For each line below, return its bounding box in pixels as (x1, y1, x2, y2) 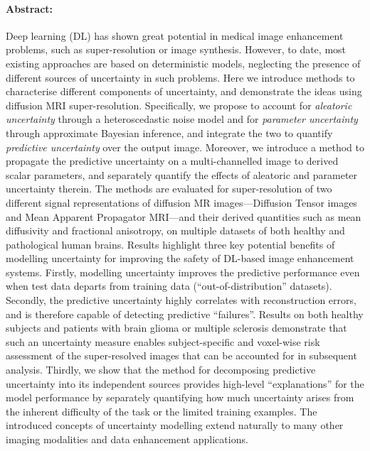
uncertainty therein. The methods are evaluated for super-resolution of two (6, 181, 332, 196)
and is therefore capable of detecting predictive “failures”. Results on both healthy (6, 306, 364, 321)
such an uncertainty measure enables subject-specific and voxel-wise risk (6, 334, 320, 349)
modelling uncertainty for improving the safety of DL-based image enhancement (6, 251, 354, 266)
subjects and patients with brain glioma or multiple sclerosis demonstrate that (6, 320, 347, 335)
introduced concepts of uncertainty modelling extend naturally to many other (6, 418, 344, 433)
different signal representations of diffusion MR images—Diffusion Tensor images (6, 195, 357, 210)
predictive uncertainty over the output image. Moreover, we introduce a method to (6, 139, 364, 154)
